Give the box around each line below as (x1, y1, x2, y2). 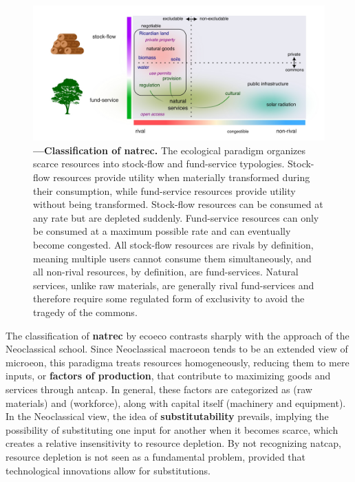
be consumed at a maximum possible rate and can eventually (33, 224, 291, 238)
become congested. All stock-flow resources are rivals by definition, (33, 238, 314, 252)
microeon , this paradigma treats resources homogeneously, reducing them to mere (6, 355, 349, 369)
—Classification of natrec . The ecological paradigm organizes (33, 143, 306, 157)
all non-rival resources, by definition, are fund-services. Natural (33, 264, 299, 279)
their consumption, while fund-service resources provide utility (33, 183, 296, 198)
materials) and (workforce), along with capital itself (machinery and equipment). (6, 395, 346, 410)
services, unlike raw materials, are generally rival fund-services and (33, 277, 314, 292)
